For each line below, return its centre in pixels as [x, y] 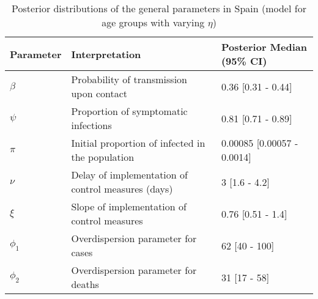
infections [91, 125]
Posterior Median [264, 47]
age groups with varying [153, 22]
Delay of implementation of [129, 175]
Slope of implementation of [129, 206]
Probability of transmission [129, 79]
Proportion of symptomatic [129, 111]
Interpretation [106, 54]
